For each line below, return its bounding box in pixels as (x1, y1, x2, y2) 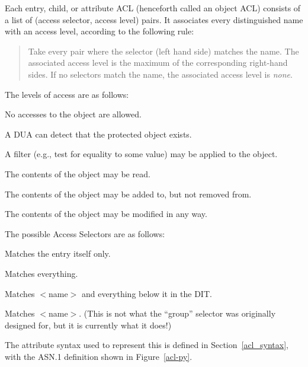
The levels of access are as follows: (5, 88, 129, 100)
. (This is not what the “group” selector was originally (79, 307, 276, 320)
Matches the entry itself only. (5, 247, 111, 260)
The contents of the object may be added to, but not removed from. (5, 187, 252, 200)
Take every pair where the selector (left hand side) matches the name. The (28, 44, 299, 57)
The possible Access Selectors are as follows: (5, 227, 165, 240)
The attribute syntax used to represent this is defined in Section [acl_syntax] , (5, 339, 288, 351)
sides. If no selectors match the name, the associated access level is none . (28, 68, 293, 80)
